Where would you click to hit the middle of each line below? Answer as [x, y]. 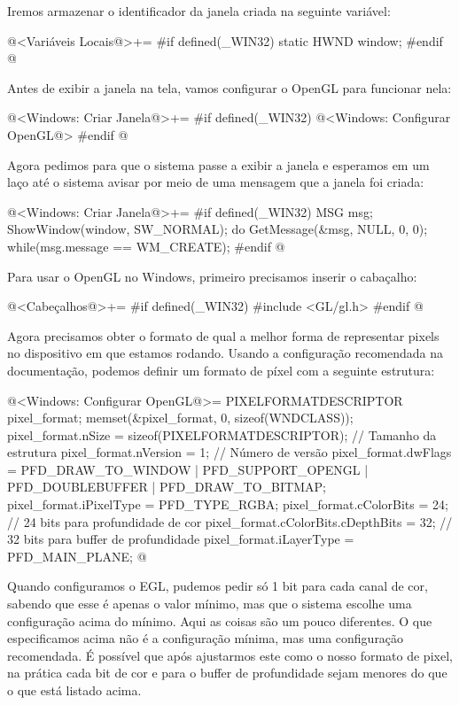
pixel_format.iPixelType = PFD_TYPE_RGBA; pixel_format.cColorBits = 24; [228, 504]
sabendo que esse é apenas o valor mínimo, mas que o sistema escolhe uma [210, 604]
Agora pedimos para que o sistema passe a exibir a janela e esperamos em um [218, 164]
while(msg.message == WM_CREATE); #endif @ [146, 246]
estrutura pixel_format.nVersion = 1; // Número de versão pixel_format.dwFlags [229, 452]
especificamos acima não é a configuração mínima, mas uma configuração [206, 638]
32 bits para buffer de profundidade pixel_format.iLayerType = [181, 539]
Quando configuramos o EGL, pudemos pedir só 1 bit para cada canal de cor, [218, 586]
